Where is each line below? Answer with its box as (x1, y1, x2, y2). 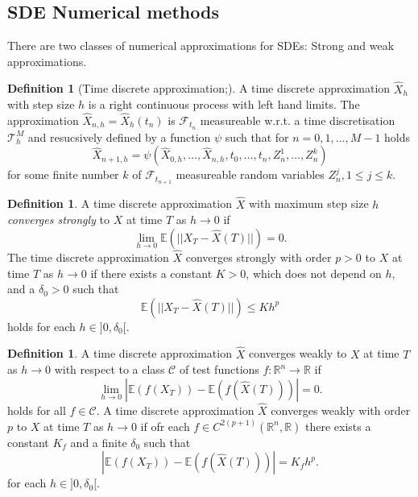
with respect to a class (54, 361, 165, 378)
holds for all (7, 401, 66, 418)
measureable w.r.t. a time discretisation (200, 112, 395, 129)
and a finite (70, 433, 127, 450)
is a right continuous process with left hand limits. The (88, 96, 360, 113)
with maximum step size (248, 195, 369, 212)
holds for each (7, 317, 76, 334)
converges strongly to (7, 211, 110, 228)
